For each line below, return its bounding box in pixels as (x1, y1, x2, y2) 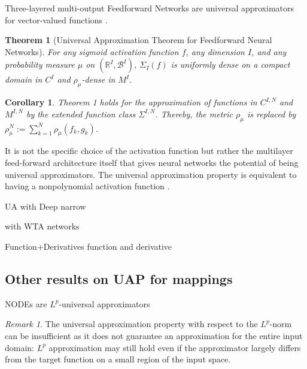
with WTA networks (5, 220, 80, 232)
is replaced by (247, 107, 296, 120)
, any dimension (186, 45, 245, 58)
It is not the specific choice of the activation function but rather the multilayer (5, 144, 293, 157)
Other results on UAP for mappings (5, 269, 233, 288)
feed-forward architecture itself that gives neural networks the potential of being (5, 156, 299, 168)
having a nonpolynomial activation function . (5, 180, 170, 192)
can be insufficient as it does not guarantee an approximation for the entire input (5, 329, 303, 341)
